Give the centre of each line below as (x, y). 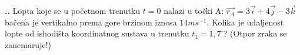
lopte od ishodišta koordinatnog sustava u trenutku (97, 33)
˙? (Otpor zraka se (254, 33)
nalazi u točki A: (194, 11)
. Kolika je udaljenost (245, 22)
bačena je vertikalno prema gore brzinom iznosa (91, 22)
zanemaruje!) (28, 45)
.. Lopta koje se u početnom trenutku (73, 11)
